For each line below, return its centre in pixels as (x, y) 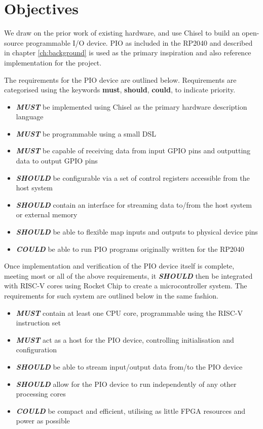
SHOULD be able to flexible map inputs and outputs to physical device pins (137, 232)
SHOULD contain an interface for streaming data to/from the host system (134, 204)
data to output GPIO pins (57, 161)
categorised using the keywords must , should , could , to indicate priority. (120, 90)
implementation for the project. (53, 62)
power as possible (43, 421)
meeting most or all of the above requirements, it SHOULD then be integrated (128, 275)
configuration (36, 350)
